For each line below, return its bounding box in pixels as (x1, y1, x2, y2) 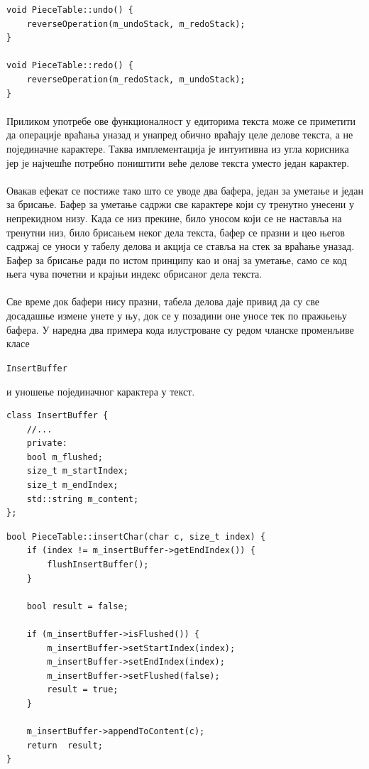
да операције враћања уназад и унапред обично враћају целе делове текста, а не (6, 127, 353, 142)
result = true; (47, 685, 119, 695)
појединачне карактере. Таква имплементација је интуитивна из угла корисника (6, 141, 349, 156)
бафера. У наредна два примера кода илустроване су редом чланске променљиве (6, 322, 354, 337)
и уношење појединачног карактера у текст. (6, 383, 195, 398)
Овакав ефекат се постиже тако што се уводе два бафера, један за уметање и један (6, 182, 363, 197)
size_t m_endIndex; (26, 480, 119, 491)
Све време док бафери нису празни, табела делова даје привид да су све (6, 294, 319, 309)
